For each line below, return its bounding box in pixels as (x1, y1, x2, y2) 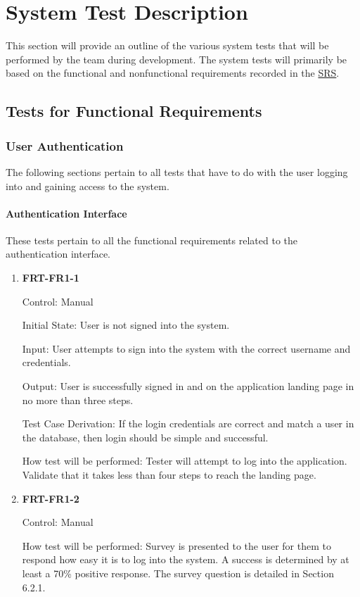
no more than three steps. (22, 392, 134, 407)
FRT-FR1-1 (22, 270, 79, 285)
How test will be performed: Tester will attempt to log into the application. (22, 453, 347, 468)
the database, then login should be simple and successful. (22, 429, 269, 444)
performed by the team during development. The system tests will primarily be (6, 51, 347, 66)
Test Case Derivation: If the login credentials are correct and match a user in (22, 416, 354, 431)
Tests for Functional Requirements (6, 100, 262, 122)
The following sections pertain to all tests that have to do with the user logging (6, 164, 348, 179)
